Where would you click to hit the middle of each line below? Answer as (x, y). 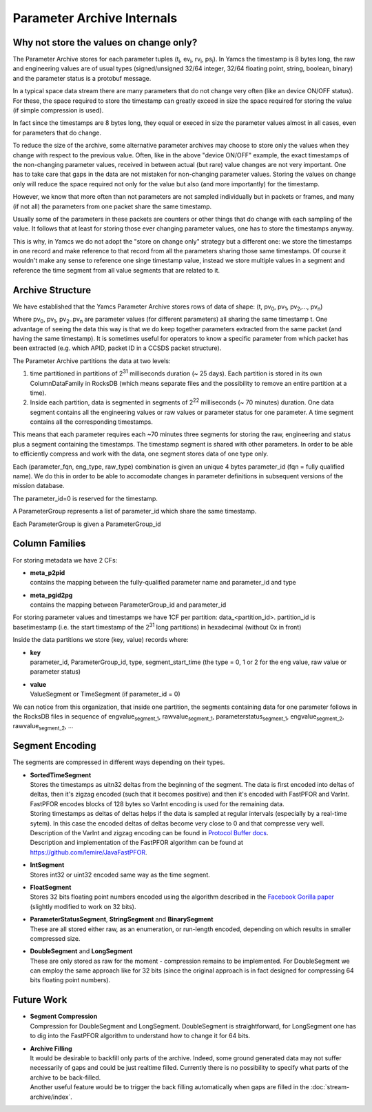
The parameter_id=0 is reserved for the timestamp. (85, 498)
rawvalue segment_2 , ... (43, 727)
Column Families (49, 544)
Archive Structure (52, 290)
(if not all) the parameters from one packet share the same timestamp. (112, 206)
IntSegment (47, 865)
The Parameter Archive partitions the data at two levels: (92, 361)
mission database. (39, 486)
